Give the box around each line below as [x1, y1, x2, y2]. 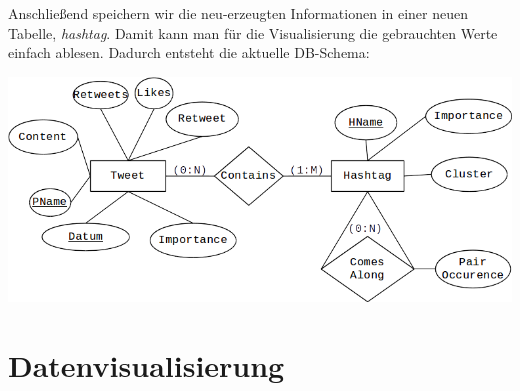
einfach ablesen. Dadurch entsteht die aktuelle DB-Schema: [8, 42, 370, 63]
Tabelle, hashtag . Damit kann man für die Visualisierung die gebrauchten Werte [8, 22, 498, 43]
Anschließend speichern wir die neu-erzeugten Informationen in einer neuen [8, 3, 469, 23]
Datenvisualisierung [8, 344, 285, 385]
